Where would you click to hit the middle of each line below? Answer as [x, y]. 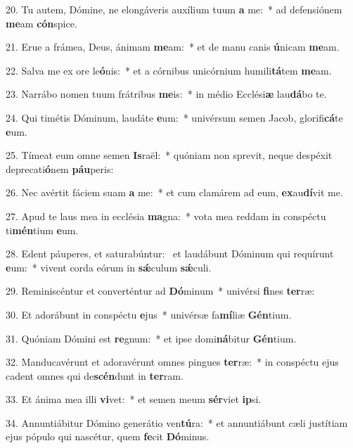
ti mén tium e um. [42, 230]
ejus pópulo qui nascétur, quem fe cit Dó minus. [108, 436]
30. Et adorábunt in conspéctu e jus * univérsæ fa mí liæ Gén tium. [149, 314]
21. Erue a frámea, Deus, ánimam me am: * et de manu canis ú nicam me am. [173, 47]
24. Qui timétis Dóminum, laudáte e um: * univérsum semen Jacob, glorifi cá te [174, 117]
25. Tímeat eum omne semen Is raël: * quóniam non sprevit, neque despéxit [169, 155]
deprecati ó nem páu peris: [60, 168]
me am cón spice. [41, 23]
